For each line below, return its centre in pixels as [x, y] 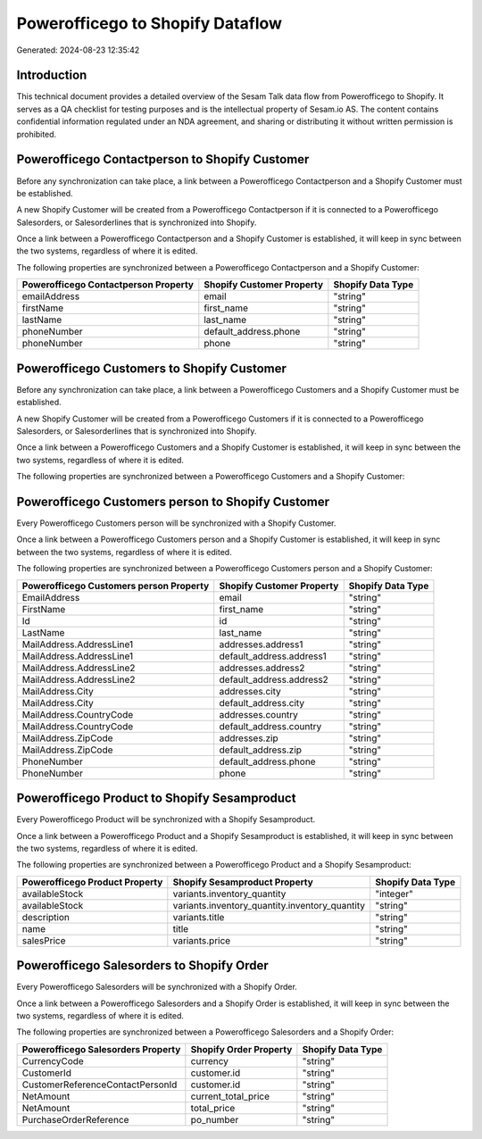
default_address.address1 [273, 656]
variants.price [202, 940]
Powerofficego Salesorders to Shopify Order [143, 965]
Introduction [52, 75]
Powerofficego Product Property [92, 882]
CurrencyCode [53, 1060]
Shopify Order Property [241, 1049]
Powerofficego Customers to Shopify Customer [152, 368]
